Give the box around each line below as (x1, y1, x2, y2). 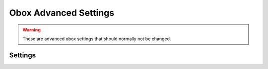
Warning (22, 27, 41, 33)
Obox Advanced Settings (9, 7, 115, 18)
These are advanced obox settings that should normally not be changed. (22, 36, 171, 42)
